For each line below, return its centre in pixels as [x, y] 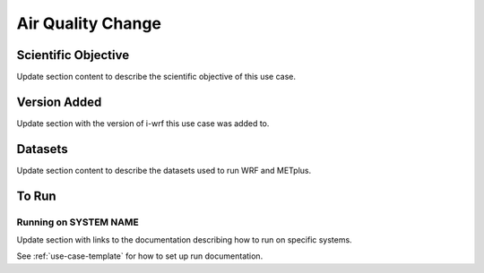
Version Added [59, 102]
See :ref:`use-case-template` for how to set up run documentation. [140, 256]
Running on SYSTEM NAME [78, 222]
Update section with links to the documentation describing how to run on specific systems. [185, 240]
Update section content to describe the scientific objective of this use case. [156, 77]
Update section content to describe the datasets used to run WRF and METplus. [164, 170]
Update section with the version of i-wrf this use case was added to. [143, 123]
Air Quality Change [89, 23]
